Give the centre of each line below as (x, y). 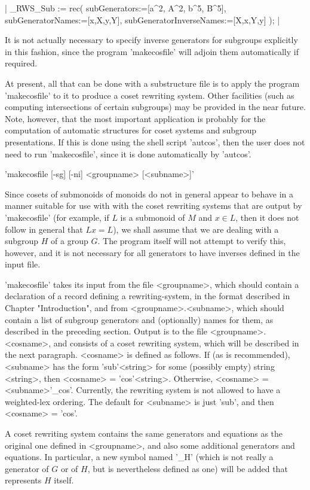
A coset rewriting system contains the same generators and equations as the (144, 433)
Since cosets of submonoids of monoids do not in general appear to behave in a (149, 194)
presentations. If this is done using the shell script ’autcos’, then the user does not (155, 141)
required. (21, 63)
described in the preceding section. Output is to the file (106, 331)
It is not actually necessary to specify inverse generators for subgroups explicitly (151, 40)
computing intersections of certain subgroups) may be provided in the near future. (155, 107)
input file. (23, 264)
